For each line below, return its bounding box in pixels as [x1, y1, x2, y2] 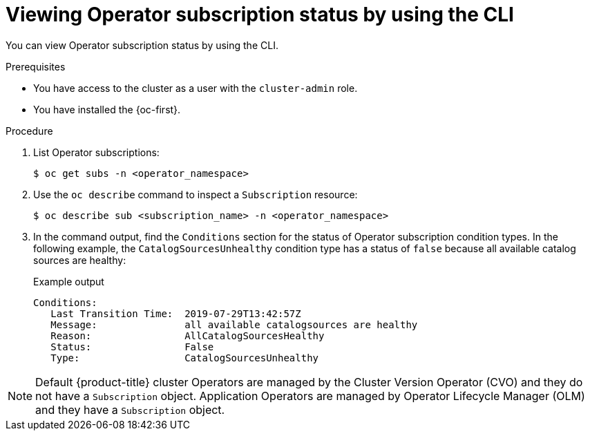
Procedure [6, 124, 53, 137]
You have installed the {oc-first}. [33, 103, 181, 115]
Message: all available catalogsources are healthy [50, 319, 418, 330]
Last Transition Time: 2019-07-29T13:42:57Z [50, 307, 301, 319]
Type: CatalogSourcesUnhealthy [50, 352, 319, 363]
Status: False [50, 341, 214, 352]
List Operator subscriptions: [33, 146, 160, 158]
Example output [33, 275, 104, 287]
